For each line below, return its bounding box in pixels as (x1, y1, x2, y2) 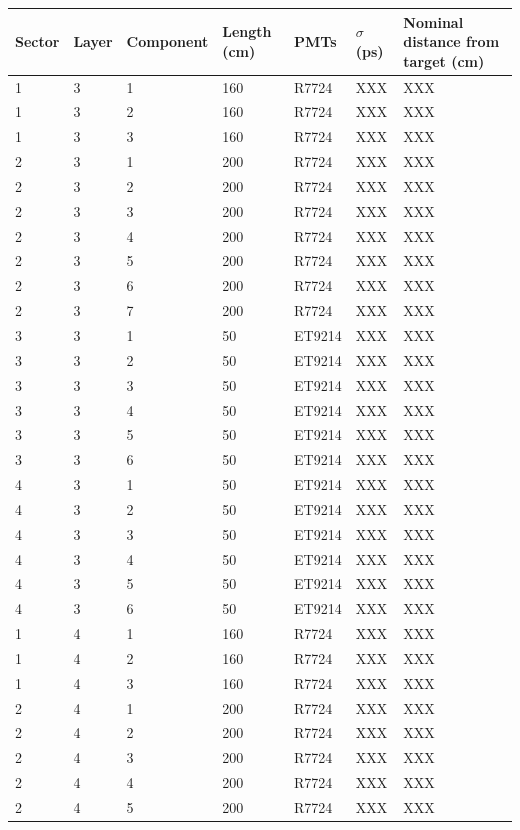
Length (222, 21, 272, 42)
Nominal (403, 11, 464, 32)
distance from (403, 31, 500, 52)
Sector (15, 31, 60, 52)
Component (126, 31, 209, 52)
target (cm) (403, 50, 485, 71)
